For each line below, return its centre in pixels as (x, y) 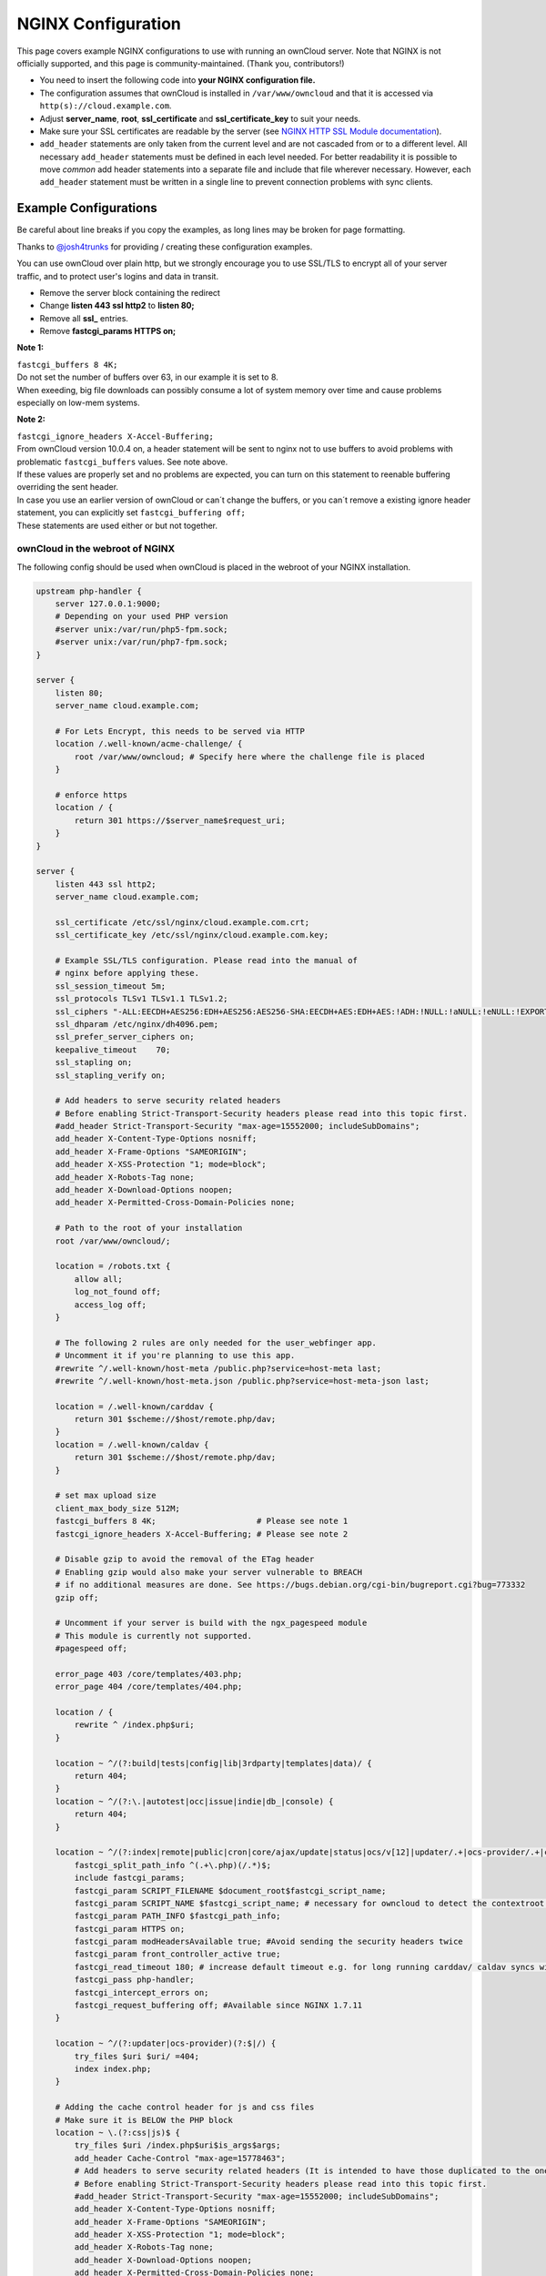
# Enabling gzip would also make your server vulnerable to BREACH (209, 1572)
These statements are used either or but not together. (117, 525)
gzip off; (77, 1597)
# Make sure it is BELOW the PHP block (144, 2120)
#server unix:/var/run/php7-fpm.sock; (142, 642)
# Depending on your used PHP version (142, 616)
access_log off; (111, 1305)
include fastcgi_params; (130, 1878)
